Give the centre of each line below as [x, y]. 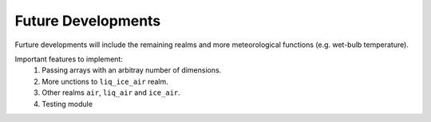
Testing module [67, 104]
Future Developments [88, 21]
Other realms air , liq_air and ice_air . [111, 92]
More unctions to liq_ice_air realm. [105, 81]
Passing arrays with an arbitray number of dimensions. [132, 70]
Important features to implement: [69, 59]
